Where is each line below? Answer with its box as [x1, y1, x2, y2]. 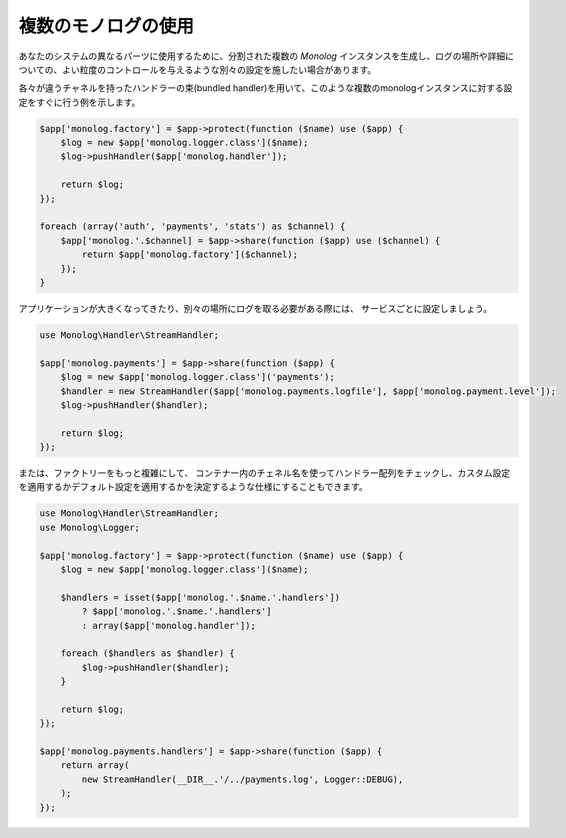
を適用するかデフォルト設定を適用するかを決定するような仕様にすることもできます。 [18, 481, 369, 493]
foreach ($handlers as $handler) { [60, 648, 235, 659]
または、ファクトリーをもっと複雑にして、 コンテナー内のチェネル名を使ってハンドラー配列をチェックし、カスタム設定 [18, 467, 511, 479]
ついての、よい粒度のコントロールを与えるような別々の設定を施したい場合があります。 [18, 63, 377, 75]
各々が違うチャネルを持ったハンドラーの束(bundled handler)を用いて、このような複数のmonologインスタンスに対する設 [18, 82, 513, 94]
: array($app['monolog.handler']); [81, 620, 257, 631]
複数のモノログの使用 [18, 15, 195, 37]
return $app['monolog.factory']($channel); [81, 249, 299, 260]
